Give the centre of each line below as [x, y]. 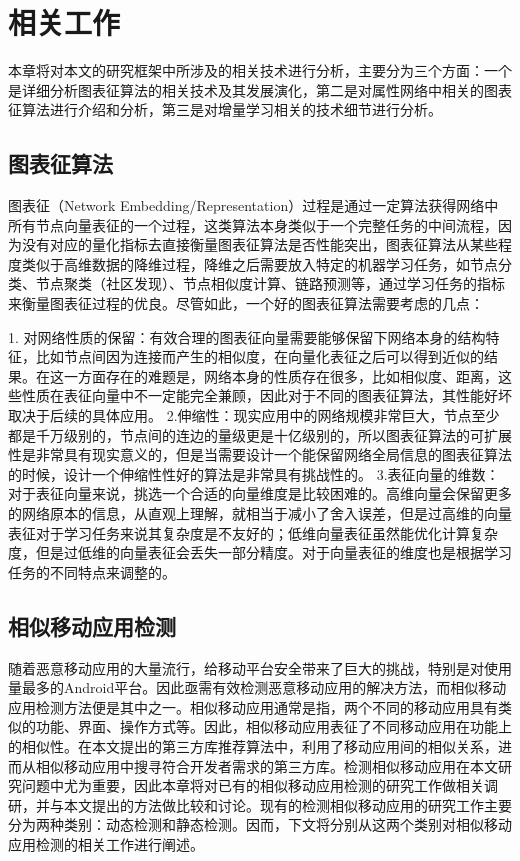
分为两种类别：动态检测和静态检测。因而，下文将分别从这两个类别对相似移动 [260, 824]
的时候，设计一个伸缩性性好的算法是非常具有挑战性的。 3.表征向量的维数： [254, 473]
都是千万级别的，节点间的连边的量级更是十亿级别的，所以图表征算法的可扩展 [260, 434]
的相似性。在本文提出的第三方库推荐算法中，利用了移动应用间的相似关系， [253, 745]
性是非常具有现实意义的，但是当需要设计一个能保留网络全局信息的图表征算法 [260, 454]
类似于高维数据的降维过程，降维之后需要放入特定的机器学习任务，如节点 [259, 263]
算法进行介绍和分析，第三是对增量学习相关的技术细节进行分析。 [231, 109]
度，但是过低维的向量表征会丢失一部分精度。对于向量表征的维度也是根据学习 [260, 552]
